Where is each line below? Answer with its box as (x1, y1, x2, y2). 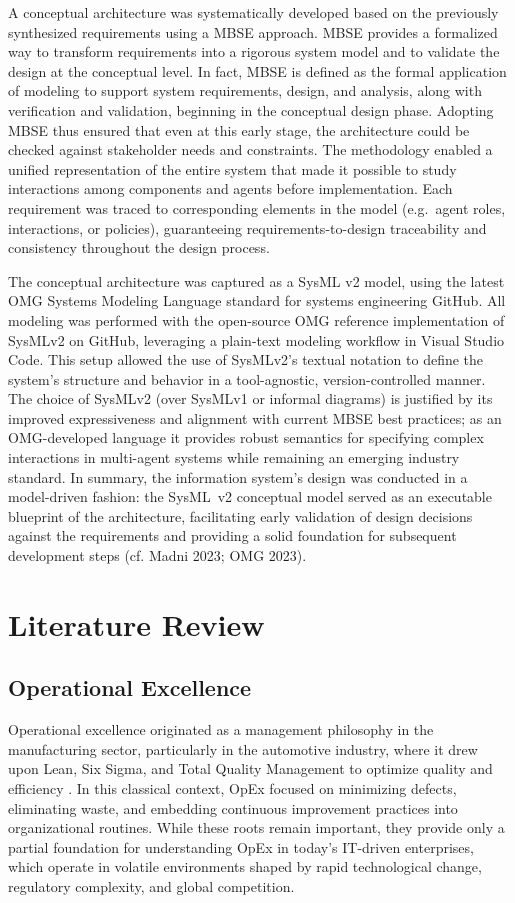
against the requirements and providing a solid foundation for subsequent (8, 525, 457, 546)
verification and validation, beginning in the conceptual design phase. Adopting (8, 99, 494, 120)
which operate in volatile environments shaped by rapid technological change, (8, 856, 482, 877)
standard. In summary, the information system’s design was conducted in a (8, 466, 468, 487)
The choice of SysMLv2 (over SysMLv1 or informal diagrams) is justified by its (8, 388, 493, 409)
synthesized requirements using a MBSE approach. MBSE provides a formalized (8, 21, 498, 42)
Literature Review (8, 603, 265, 644)
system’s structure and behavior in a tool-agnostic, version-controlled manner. (8, 368, 486, 389)
